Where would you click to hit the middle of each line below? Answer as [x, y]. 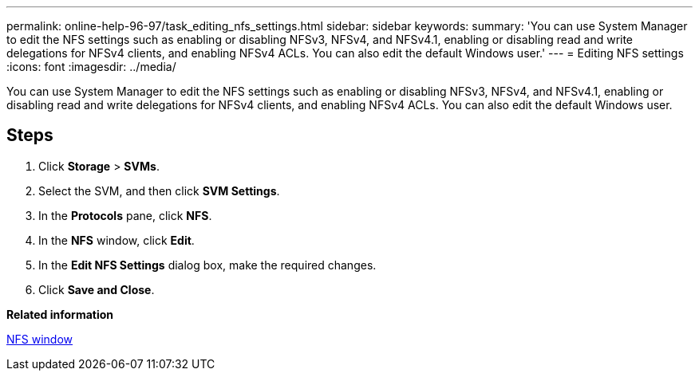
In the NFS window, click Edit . [116, 240]
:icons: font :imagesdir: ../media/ [91, 67]
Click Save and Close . [97, 289]
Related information [60, 314]
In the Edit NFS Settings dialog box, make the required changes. [207, 265]
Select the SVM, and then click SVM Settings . [159, 190]
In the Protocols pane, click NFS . [125, 215]
